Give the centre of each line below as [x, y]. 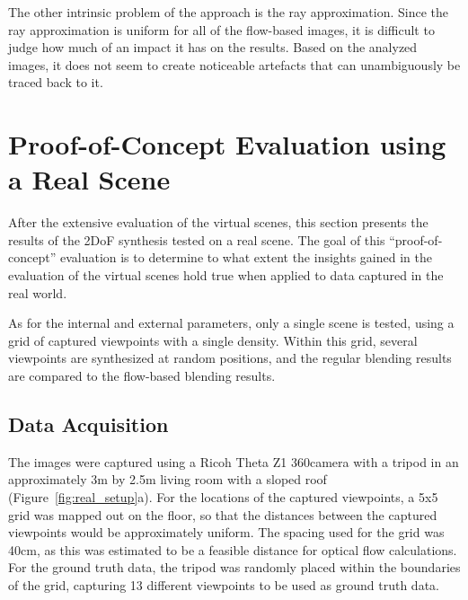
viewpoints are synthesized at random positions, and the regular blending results [230, 358]
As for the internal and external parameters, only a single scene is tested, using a [231, 323]
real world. [38, 292]
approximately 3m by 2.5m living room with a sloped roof [168, 479]
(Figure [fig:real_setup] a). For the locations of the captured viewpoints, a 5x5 [223, 497]
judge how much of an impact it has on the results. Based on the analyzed [213, 47]
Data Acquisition [88, 424]
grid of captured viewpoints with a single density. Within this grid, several [213, 340]
